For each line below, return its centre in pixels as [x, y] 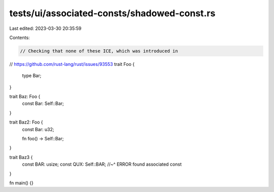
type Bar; [32, 75]
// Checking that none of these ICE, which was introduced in [99, 51]
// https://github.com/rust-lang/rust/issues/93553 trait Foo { [72, 64]
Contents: [20, 37]
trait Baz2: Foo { [26, 122]
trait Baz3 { [21, 157]
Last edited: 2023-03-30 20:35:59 [45, 28]
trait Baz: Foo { [25, 97]
